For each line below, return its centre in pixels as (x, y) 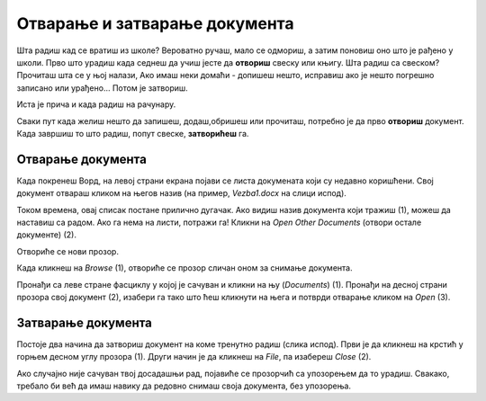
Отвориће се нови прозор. (67, 251)
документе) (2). (46, 235)
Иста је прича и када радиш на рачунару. (96, 104)
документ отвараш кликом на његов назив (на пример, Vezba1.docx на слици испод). (181, 193)
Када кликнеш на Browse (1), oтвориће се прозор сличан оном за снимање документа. (184, 268)
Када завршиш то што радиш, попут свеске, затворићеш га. (133, 133)
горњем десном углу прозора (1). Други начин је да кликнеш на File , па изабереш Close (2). (194, 357)
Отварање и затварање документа (155, 23)
